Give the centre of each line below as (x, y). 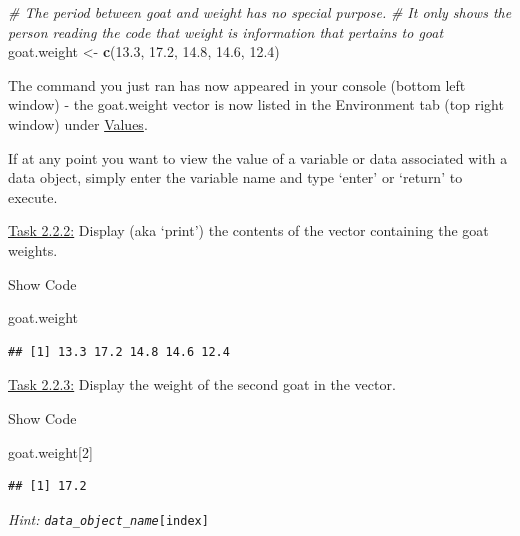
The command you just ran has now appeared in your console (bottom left (237, 84)
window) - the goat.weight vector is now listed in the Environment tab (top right (256, 104)
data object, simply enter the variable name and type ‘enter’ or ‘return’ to (235, 177)
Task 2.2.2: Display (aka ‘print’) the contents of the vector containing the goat (248, 230)
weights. (33, 249)
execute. (33, 196)
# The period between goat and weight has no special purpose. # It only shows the (260, 12)
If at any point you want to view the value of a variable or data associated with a (258, 157)
